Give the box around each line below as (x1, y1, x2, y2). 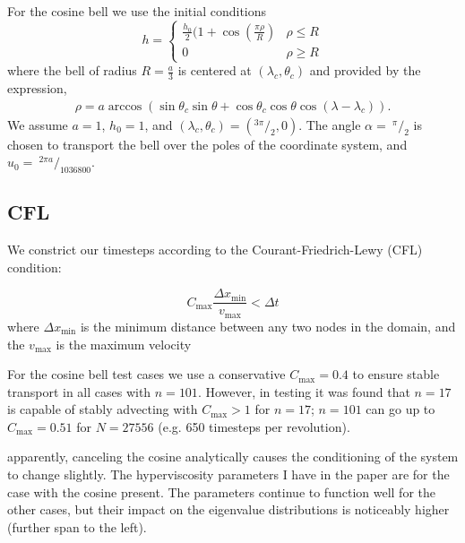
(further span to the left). (7, 517, 147, 536)
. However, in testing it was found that (197, 382, 410, 401)
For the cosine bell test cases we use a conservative (7, 365, 286, 384)
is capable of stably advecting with (7, 400, 198, 418)
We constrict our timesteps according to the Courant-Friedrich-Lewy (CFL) (7, 240, 423, 259)
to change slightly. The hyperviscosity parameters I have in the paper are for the (7, 465, 450, 484)
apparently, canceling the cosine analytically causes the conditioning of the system (7, 447, 459, 466)
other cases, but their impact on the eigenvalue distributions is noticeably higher (7, 500, 450, 519)
